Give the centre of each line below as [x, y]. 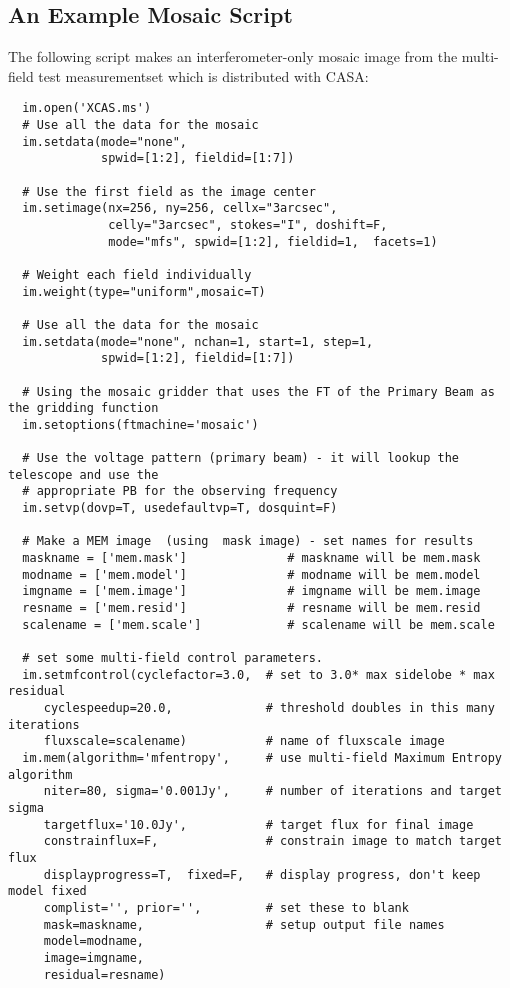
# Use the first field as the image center [169, 191]
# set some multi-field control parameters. [172, 658]
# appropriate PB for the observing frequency [180, 491]
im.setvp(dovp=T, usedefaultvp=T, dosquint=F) [180, 508]
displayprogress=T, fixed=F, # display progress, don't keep [262, 874]
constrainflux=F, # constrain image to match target [272, 841]
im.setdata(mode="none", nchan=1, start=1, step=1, [198, 341]
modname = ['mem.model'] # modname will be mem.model [251, 574]
